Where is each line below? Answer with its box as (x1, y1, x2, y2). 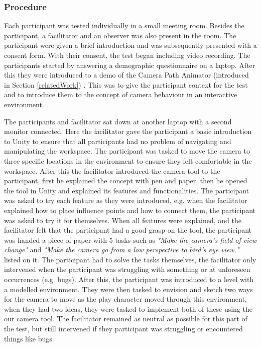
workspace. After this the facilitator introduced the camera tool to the (4, 165, 220, 176)
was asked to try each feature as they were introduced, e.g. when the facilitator (4, 195, 247, 205)
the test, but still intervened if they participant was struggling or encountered (4, 323, 243, 334)
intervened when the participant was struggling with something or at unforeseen (4, 264, 250, 274)
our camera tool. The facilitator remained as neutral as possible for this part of (4, 313, 247, 324)
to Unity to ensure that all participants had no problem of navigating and (4, 135, 231, 146)
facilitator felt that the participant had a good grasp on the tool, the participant (4, 225, 252, 235)
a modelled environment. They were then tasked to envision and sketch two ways (4, 284, 253, 294)
